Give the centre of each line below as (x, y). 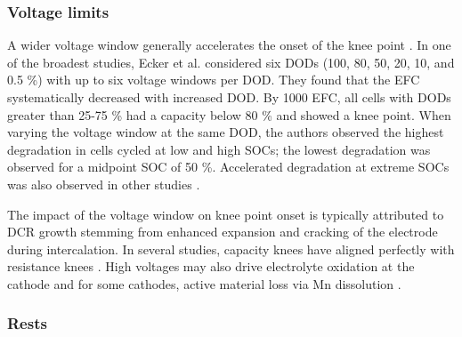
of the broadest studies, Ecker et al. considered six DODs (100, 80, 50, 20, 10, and (231, 62)
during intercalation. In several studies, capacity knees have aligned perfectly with (231, 249)
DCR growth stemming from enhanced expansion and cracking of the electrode (223, 232)
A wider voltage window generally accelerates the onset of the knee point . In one (229, 45)
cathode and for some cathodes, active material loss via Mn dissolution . (204, 283)
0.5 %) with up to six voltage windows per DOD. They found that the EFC (214, 80)
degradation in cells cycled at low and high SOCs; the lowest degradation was (219, 149)
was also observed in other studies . (104, 184)
